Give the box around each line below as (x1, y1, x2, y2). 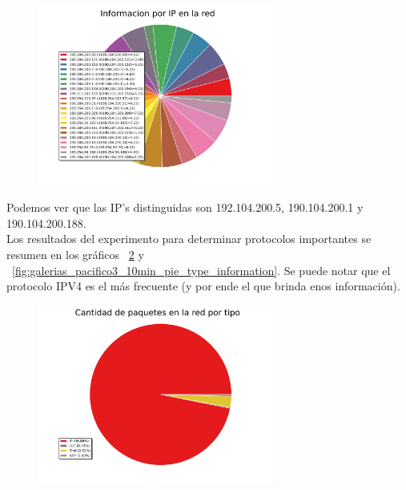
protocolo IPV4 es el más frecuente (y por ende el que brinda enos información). (6, 277, 400, 294)
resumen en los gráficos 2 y (6, 245, 144, 262)
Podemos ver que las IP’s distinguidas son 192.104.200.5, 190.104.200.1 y (6, 199, 364, 216)
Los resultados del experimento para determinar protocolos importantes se (6, 230, 372, 247)
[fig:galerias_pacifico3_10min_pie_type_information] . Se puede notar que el (12, 261, 391, 278)
